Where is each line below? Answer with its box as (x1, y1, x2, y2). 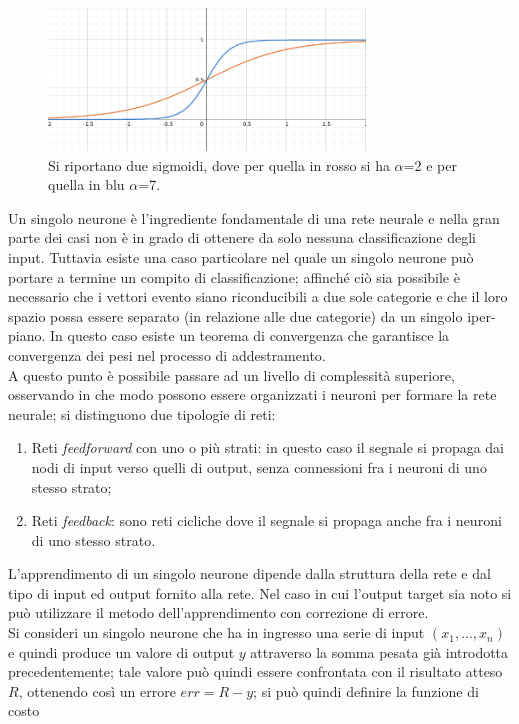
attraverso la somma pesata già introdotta (250, 641, 509, 662)
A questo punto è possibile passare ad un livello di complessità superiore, (8, 364, 455, 385)
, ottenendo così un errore (18, 680, 176, 701)
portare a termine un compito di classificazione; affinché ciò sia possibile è (8, 266, 460, 287)
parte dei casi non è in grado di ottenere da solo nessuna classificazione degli (8, 227, 476, 248)
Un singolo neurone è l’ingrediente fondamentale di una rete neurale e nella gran (8, 207, 500, 228)
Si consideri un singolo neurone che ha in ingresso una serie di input (8, 622, 425, 643)
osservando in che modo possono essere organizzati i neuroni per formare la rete (8, 384, 497, 405)
